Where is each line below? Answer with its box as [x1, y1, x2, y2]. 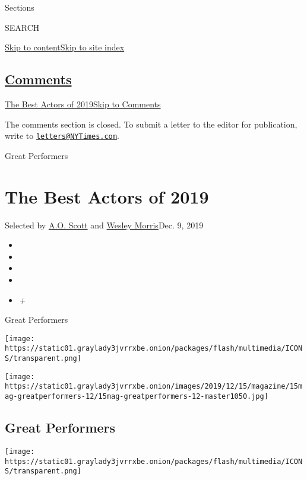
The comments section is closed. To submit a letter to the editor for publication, [5, 117, 297, 130]
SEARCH [5, 21, 40, 33]
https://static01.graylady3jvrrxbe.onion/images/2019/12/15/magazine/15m [5, 382, 303, 391]
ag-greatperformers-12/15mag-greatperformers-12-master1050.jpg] [5, 392, 268, 400]
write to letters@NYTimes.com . [5, 129, 119, 142]
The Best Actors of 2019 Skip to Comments [5, 97, 161, 110]
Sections [5, 1, 34, 13]
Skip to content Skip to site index [5, 41, 125, 53]
